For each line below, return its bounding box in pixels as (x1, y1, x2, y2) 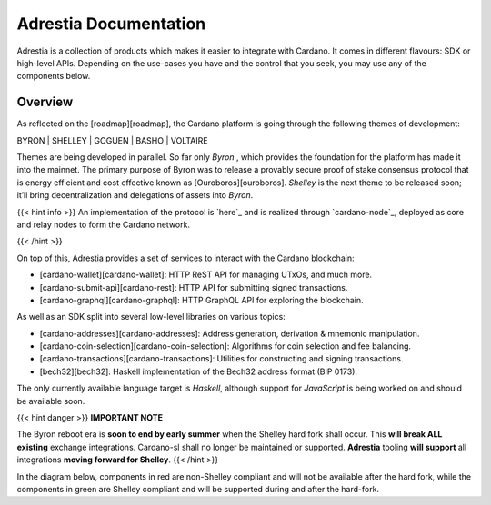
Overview (16, 94, 74, 110)
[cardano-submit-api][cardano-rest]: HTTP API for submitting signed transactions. (39, 282, 348, 292)
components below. (16, 71, 91, 82)
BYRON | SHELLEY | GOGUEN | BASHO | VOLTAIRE (16, 134, 208, 145)
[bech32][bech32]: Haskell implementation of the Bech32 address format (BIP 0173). (39, 366, 358, 377)
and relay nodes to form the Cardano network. (16, 219, 191, 230)
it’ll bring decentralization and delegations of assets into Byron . (16, 190, 254, 201)
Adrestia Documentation (16, 14, 206, 34)
